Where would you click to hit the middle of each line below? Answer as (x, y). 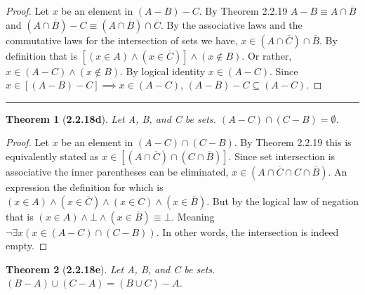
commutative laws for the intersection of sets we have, (122, 40)
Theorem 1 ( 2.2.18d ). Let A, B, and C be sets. (111, 118)
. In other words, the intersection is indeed (247, 231)
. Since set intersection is (282, 156)
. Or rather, (267, 55)
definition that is (41, 55)
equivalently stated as (52, 156)
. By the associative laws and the (231, 24)
